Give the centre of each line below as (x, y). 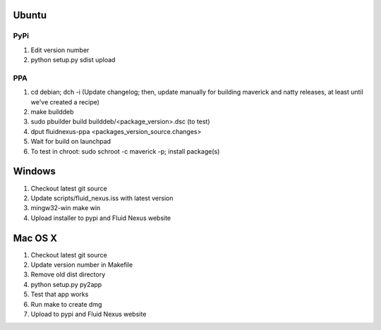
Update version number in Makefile (82, 265)
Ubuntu (30, 15)
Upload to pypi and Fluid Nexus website (89, 314)
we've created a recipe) (65, 102)
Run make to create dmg (66, 304)
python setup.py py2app (66, 284)
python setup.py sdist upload (73, 60)
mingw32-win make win (66, 208)
